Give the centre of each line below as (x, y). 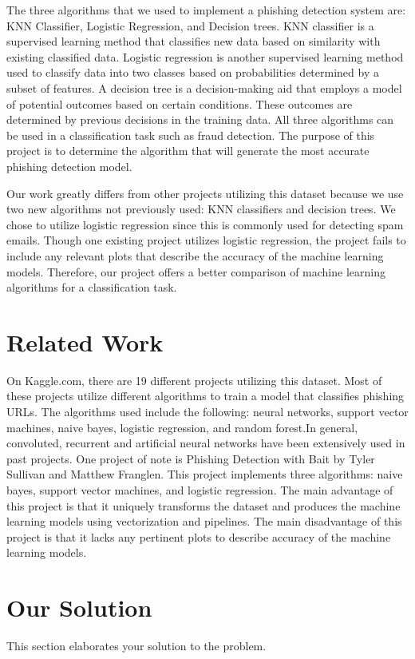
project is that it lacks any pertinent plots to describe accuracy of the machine (199, 536)
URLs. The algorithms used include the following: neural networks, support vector (207, 411)
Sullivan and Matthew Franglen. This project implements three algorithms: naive (205, 474)
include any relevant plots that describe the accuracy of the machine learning (195, 255)
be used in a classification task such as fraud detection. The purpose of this (191, 135)
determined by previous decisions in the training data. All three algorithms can (200, 119)
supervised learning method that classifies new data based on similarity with (194, 41)
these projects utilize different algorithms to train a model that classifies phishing (206, 396)
